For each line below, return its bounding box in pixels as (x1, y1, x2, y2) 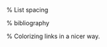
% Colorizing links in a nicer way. (6, 32, 100, 40)
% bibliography (6, 19, 49, 27)
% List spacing (6, 6, 49, 14)
